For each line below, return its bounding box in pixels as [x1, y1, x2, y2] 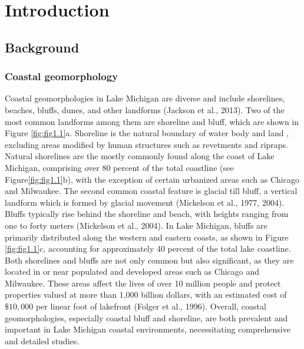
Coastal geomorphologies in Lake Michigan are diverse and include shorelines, [5, 92, 285, 104]
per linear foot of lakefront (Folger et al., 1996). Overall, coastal [35, 300, 266, 312]
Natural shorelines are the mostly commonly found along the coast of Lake [5, 150, 275, 162]
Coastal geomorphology [5, 69, 118, 84]
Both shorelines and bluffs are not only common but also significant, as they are [5, 253, 294, 266]
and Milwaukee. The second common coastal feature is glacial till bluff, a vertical [5, 185, 298, 197]
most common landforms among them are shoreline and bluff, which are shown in [5, 115, 299, 127]
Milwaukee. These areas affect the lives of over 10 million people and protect [5, 276, 281, 289]
